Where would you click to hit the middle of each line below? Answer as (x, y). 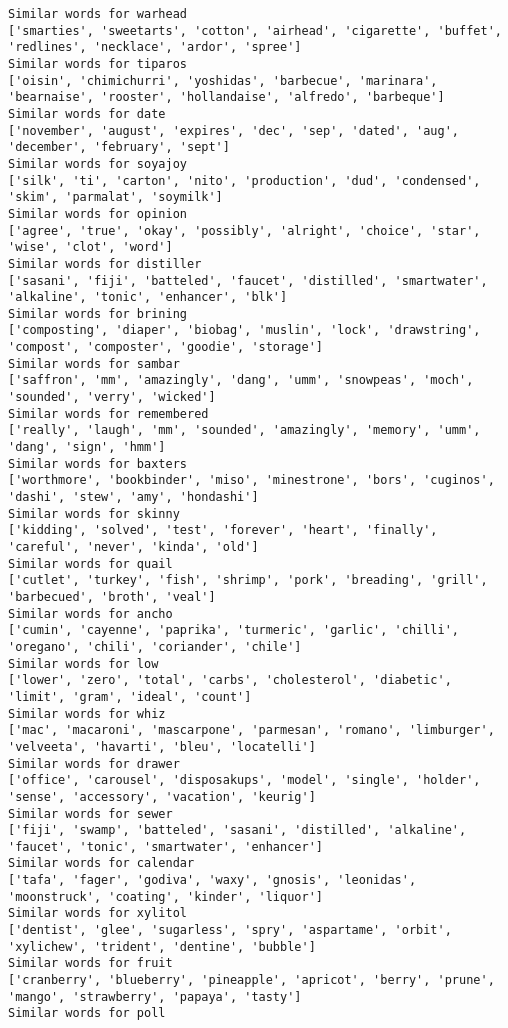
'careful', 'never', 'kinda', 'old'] (133, 547)
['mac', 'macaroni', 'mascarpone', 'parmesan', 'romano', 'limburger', (251, 730)
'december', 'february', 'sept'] (119, 147)
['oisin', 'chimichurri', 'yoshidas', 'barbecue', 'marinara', (223, 80)
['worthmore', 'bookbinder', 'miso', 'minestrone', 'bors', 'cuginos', (251, 480)
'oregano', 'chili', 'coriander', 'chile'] (155, 646)
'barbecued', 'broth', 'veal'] (112, 596)
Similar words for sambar (94, 363)
